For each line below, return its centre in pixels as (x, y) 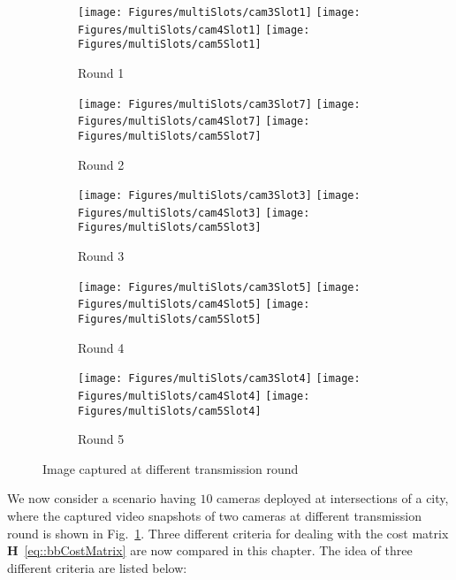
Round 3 (101, 256)
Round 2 (101, 164)
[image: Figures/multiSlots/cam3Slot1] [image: (219, 12)
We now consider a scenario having (102, 498)
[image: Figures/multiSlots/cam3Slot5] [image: (219, 287)
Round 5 (101, 439)
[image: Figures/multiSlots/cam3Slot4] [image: (219, 379)
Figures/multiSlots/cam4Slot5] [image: (194, 305)
